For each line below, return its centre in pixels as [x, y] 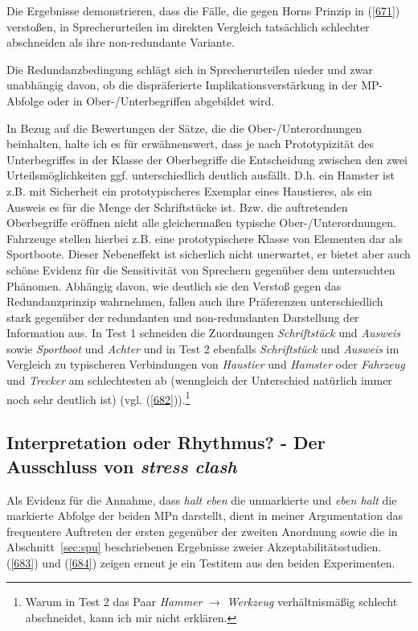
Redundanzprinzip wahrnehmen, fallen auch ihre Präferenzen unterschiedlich [195, 301]
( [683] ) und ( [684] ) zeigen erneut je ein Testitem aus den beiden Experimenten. [201, 562]
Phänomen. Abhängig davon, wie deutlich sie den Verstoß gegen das [174, 285]
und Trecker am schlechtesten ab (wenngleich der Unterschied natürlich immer [199, 380]
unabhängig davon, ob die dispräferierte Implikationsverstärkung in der [182, 85]
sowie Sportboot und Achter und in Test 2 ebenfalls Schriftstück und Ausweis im [203, 348]
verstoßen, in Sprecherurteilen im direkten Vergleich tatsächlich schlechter [188, 26]
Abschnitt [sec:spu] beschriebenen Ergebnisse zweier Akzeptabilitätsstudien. [194, 547]
